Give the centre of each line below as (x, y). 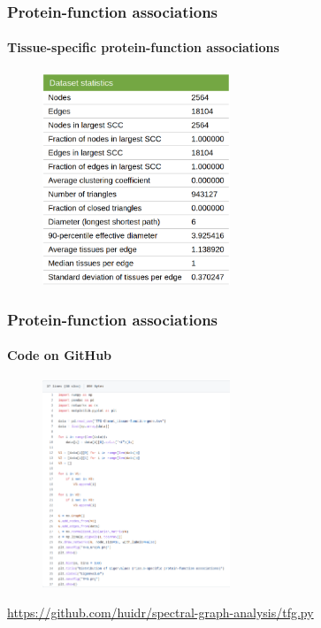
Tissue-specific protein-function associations (143, 47)
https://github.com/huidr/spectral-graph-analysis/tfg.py (160, 612)
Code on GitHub (60, 355)
